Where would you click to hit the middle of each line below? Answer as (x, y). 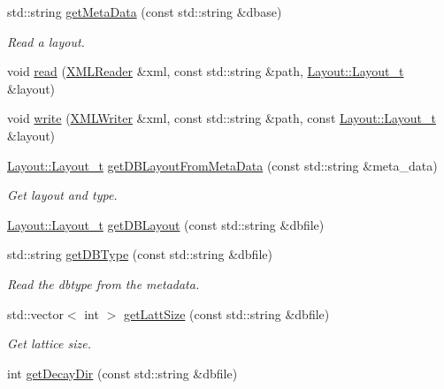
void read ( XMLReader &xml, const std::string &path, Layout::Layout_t (206, 71)
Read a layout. (46, 41)
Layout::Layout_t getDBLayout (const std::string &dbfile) (166, 224)
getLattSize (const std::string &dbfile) (226, 313)
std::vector (35, 313)
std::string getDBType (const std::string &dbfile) (140, 254)
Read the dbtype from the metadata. (103, 283)
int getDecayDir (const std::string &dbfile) (122, 373)
